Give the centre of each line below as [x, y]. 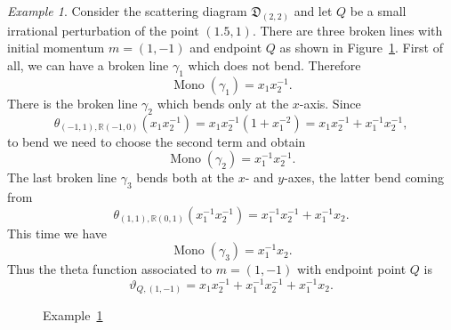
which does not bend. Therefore [274, 65]
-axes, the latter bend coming [364, 177]
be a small [378, 11]
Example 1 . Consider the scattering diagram [127, 11]
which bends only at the [223, 103]
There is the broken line [72, 103]
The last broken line [62, 177]
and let [313, 11]
